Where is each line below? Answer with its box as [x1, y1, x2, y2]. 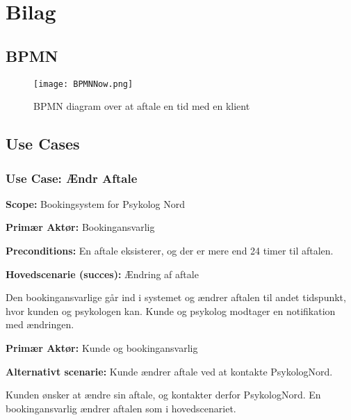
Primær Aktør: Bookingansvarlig [6, 220, 155, 234]
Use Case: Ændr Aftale [6, 169, 138, 186]
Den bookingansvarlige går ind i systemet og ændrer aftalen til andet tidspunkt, [6, 290, 346, 305]
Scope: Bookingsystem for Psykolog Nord [6, 196, 186, 211]
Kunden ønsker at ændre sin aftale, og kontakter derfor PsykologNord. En [6, 387, 321, 402]
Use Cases [6, 133, 80, 154]
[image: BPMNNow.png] [33, 79, 133, 89]
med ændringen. [6, 317, 74, 332]
